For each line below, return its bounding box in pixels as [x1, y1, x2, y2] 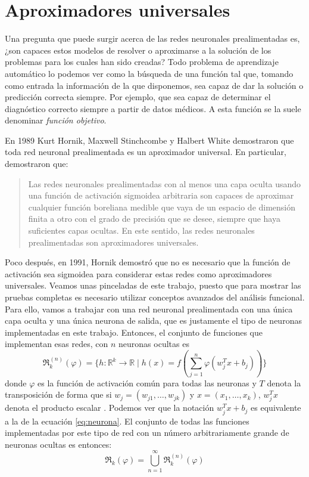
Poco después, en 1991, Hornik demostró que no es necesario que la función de [5, 256, 291, 268]
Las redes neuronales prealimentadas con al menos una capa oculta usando [28, 177, 301, 190]
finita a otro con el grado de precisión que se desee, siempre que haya [28, 212, 280, 225]
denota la [267, 376, 301, 389]
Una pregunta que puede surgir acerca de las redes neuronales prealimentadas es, [5, 32, 300, 45]
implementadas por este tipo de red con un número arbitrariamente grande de [5, 426, 289, 439]
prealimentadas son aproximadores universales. [28, 236, 199, 248]
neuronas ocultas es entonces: [5, 438, 112, 450]
